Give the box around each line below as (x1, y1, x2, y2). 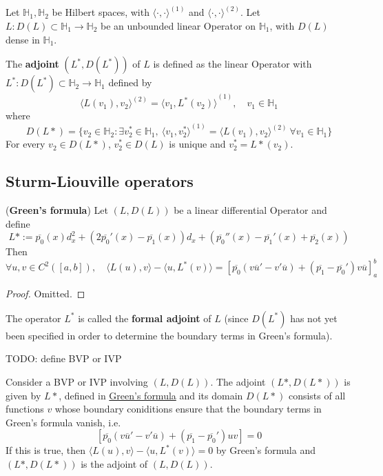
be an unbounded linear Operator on (101, 19, 256, 33)
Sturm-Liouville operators (6, 170, 194, 192)
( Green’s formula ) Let (6, 203, 108, 217)
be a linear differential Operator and (174, 203, 327, 217)
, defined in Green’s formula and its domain (59, 388, 243, 402)
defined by (108, 75, 152, 90)
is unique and (169, 137, 226, 151)
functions (6, 401, 44, 416)
